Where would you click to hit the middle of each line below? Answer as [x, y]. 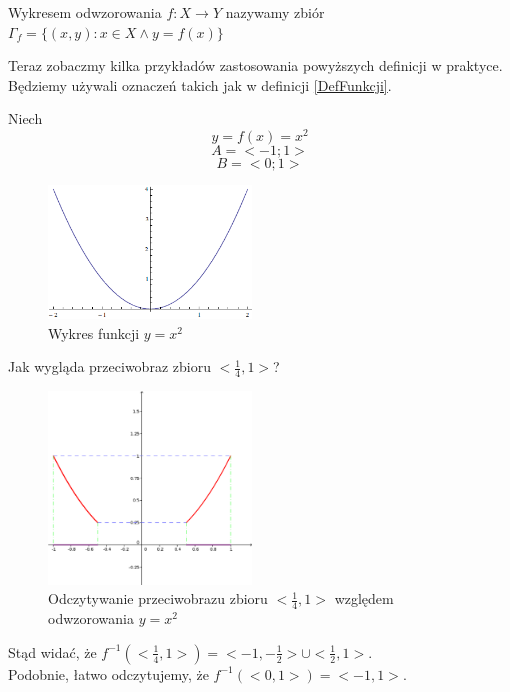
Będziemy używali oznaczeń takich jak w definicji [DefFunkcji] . [200, 84]
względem [364, 598]
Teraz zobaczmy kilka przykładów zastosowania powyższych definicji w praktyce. [255, 65]
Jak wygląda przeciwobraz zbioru [109, 366]
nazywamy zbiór [275, 12]
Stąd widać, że [52, 651]
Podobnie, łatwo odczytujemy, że [108, 673]
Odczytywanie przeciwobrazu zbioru [158, 598]
